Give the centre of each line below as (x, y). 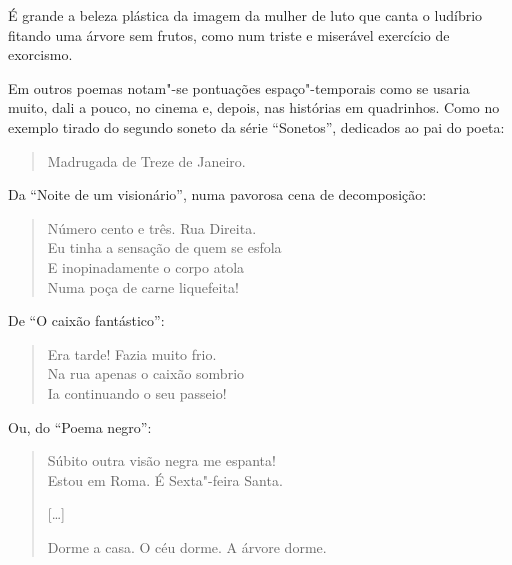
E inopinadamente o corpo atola (146, 266)
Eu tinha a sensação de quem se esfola (164, 247)
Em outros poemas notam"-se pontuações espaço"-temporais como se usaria (239, 87)
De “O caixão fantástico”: (86, 320)
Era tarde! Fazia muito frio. (132, 353)
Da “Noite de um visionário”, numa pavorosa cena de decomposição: (217, 194)
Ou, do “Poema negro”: (80, 426)
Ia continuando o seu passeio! (137, 392)
